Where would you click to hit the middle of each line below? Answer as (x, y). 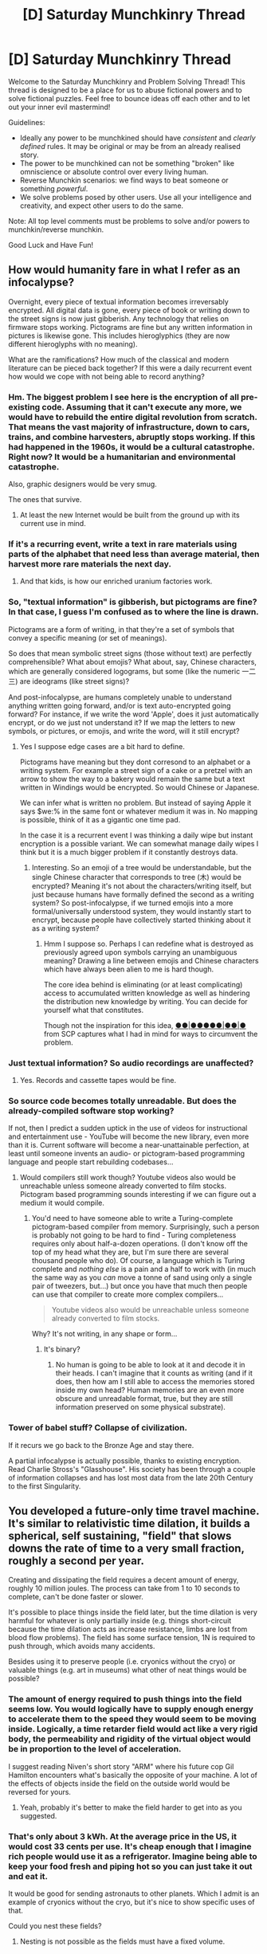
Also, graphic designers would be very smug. (82, 485)
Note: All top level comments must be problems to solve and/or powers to (129, 221)
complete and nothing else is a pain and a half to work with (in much (144, 1269)
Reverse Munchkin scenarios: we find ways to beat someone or (124, 180)
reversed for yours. (40, 1791)
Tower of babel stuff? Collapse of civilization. (98, 1428)
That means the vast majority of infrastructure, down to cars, (129, 426)
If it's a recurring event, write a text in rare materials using (123, 543)
